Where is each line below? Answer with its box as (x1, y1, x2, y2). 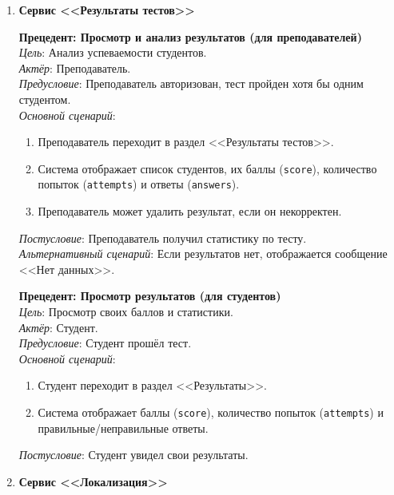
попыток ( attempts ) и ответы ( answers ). (38, 176, 240, 192)
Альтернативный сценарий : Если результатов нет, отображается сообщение (18, 245, 388, 262)
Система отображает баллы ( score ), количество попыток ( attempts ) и (38, 404, 384, 420)
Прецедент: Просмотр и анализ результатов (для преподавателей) (18, 28, 362, 45)
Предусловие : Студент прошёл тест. (18, 335, 192, 351)
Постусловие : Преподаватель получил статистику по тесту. (18, 229, 307, 246)
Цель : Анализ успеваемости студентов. (18, 44, 207, 61)
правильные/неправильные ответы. (38, 419, 209, 436)
